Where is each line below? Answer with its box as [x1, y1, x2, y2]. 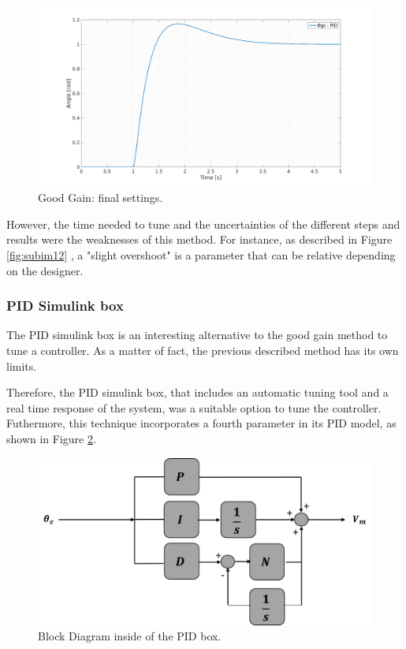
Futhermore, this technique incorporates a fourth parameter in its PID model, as [6, 415, 397, 431]
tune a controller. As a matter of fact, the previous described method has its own [6, 341, 399, 358]
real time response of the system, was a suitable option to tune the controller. [6, 399, 382, 416]
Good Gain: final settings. [38, 189, 163, 206]
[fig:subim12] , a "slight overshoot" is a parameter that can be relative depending [6, 246, 396, 263]
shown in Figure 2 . [6, 430, 96, 446]
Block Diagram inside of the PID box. [38, 628, 222, 644]
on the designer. [6, 262, 84, 278]
